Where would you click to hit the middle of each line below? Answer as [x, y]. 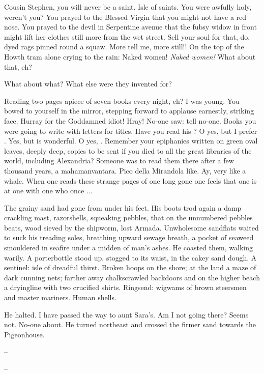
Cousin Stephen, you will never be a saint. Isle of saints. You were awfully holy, [128, 7]
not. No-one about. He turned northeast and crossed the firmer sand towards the [130, 324]
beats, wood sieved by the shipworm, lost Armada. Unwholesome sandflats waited [131, 227]
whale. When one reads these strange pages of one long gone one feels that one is [130, 180]
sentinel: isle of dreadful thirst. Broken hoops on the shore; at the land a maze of [130, 267]
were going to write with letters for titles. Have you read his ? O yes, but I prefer [131, 131]
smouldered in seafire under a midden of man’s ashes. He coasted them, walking [128, 248]
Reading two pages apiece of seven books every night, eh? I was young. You [122, 100]
